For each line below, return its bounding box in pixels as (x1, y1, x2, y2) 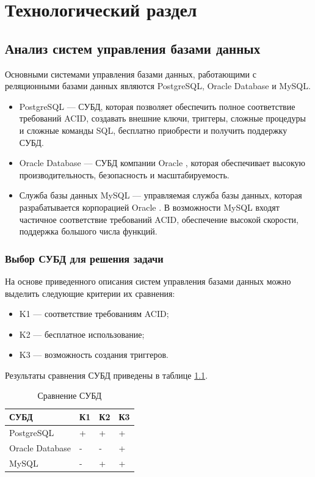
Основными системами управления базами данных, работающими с (5, 67, 256, 80)
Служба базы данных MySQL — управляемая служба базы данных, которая (19, 189, 302, 202)
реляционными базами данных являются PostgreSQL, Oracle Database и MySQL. (5, 79, 311, 92)
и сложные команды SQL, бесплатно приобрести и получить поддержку (19, 123, 288, 136)
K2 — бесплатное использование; (19, 327, 145, 340)
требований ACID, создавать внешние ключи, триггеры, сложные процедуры (19, 112, 306, 125)
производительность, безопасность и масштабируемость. (19, 168, 230, 181)
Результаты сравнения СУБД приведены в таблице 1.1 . (5, 368, 208, 381)
